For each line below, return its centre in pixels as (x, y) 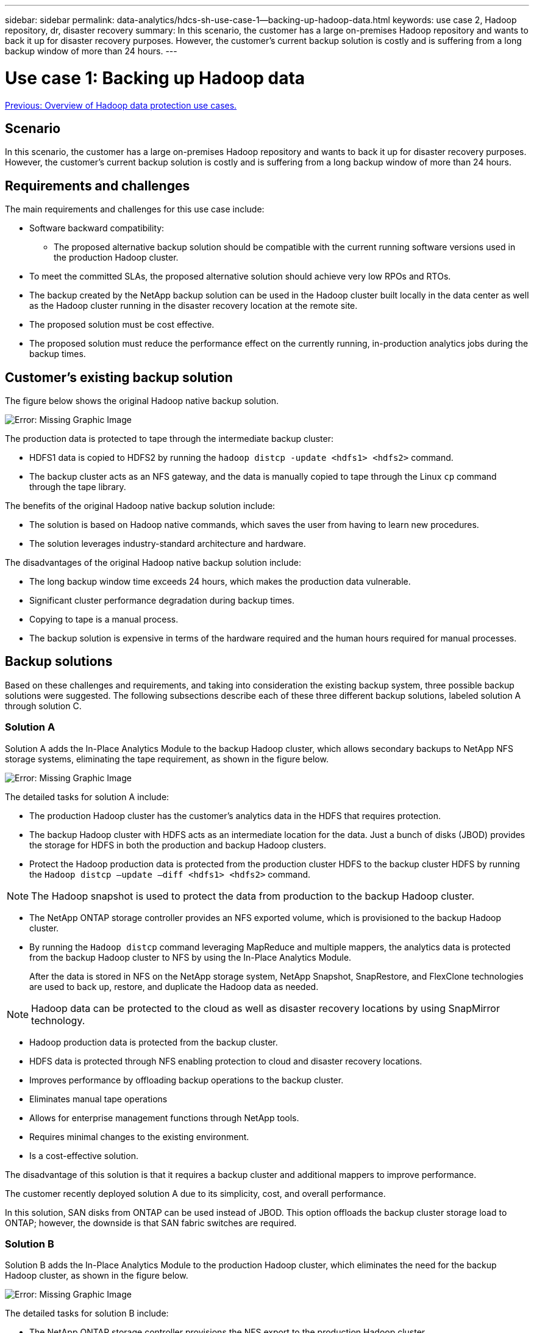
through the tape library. (78, 487)
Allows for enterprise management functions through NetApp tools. (164, 1118)
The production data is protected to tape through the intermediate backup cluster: (169, 439)
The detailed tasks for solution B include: (87, 1313)
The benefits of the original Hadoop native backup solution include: (140, 506)
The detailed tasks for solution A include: (87, 797)
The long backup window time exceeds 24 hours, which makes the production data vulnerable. (220, 582)
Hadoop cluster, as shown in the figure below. (97, 1276)
